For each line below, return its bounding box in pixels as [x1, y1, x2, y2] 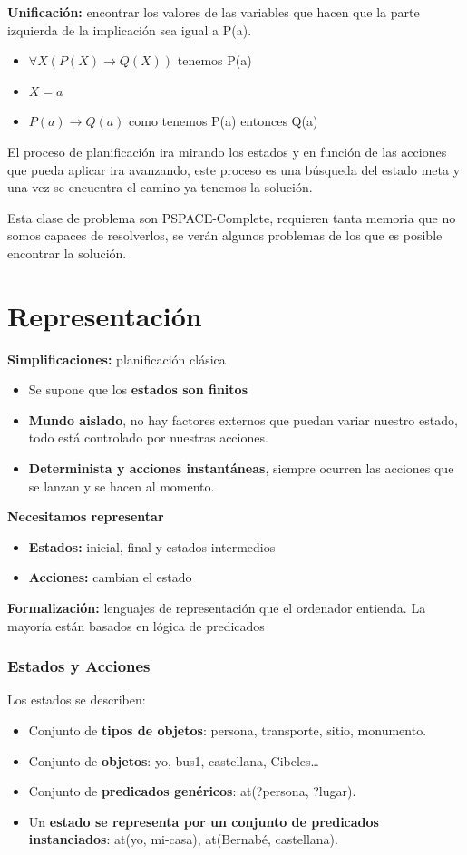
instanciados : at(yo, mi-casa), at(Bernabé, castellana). [28, 830, 338, 849]
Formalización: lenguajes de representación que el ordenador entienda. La [7, 598, 426, 617]
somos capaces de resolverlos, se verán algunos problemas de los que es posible [7, 226, 443, 245]
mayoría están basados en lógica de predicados [7, 616, 265, 635]
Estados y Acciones [7, 655, 151, 677]
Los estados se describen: [7, 690, 146, 709]
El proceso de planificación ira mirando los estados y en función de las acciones [7, 141, 447, 160]
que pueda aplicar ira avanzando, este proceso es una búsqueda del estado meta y [7, 160, 461, 179]
